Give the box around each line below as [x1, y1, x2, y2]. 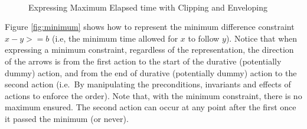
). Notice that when [226, 32, 298, 44]
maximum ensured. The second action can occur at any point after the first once [5, 101, 296, 113]
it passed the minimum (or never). [5, 112, 129, 124]
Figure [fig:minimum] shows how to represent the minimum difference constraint [5, 21, 295, 33]
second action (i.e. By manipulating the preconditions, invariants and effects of [5, 78, 291, 90]
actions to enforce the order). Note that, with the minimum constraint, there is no [5, 89, 302, 101]
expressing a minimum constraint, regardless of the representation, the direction [5, 43, 294, 56]
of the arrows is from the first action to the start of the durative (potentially [5, 55, 282, 67]
